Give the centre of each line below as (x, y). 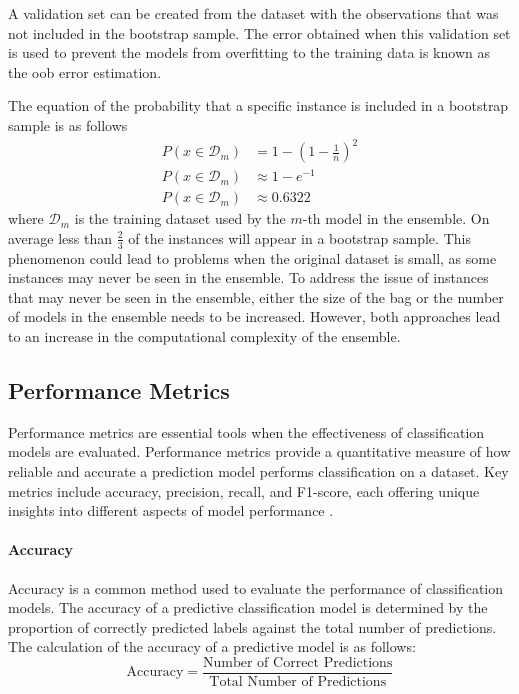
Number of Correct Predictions (298, 662)
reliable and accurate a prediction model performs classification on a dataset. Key (258, 471)
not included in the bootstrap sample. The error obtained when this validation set (259, 32)
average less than (60, 237)
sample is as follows (68, 124)
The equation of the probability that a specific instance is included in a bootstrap (258, 105)
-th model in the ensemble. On (396, 218)
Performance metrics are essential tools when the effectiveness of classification (246, 431)
